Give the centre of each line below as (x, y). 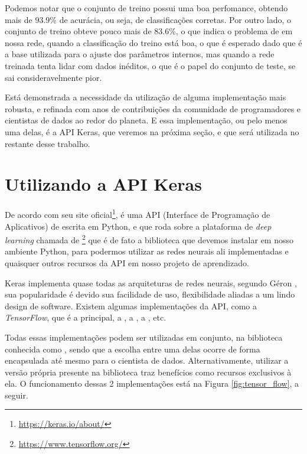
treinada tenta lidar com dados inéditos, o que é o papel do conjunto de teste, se (150, 65)
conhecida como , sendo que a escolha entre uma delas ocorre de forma (133, 349)
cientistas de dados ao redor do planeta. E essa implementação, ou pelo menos (146, 120)
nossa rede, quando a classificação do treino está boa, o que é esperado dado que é (153, 42)
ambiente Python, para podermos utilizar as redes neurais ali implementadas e (147, 251)
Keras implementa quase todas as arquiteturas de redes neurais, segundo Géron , (151, 282)
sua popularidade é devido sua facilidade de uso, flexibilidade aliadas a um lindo (150, 294)
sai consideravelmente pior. (53, 77)
